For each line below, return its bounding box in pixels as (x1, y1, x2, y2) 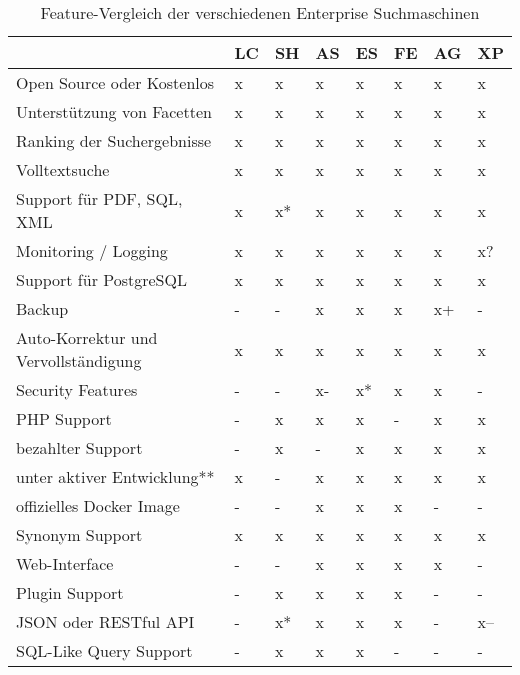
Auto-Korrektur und (16, 326, 158, 349)
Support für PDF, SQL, (16, 187, 183, 210)
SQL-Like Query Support (16, 639, 193, 662)
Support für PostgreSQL (16, 268, 187, 291)
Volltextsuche (16, 158, 110, 181)
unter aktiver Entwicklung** (16, 465, 215, 488)
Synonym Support (16, 523, 143, 546)
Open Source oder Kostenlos (16, 71, 215, 94)
